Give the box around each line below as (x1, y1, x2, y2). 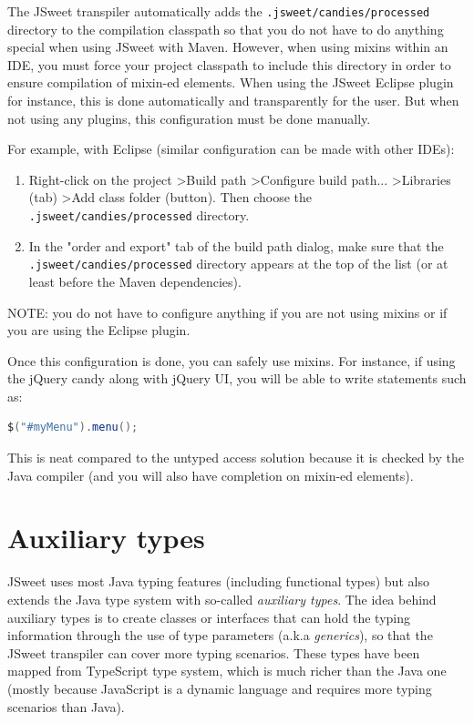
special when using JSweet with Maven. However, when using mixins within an (7, 37, 448, 56)
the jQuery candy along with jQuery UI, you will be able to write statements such (7, 369, 467, 388)
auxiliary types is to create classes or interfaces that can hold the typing (7, 607, 410, 626)
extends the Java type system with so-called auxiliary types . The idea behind (7, 589, 437, 608)
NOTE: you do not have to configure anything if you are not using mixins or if (7, 302, 448, 321)
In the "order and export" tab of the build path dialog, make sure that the (28, 236, 444, 255)
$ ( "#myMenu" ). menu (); (7, 421, 139, 434)
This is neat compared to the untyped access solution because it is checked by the (7, 448, 465, 467)
